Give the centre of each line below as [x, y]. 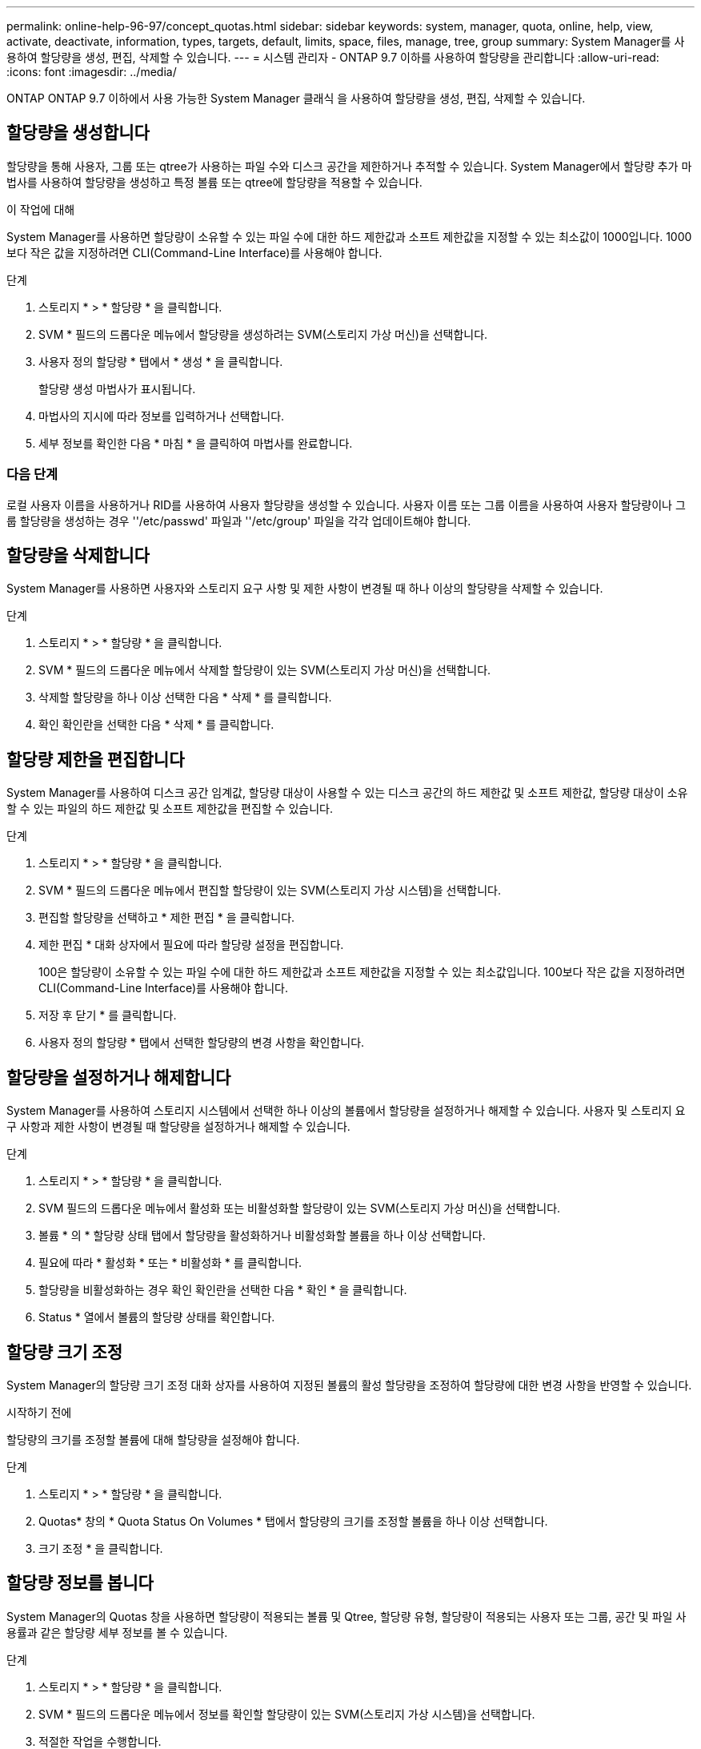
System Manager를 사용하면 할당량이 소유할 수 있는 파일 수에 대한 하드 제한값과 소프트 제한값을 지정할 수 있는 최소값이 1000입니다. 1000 [349, 236]
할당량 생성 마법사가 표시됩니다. [117, 388]
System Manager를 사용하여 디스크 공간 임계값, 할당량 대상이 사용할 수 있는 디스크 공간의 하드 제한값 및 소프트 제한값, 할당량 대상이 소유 [347, 793]
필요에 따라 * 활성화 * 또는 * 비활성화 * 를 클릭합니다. [170, 1263]
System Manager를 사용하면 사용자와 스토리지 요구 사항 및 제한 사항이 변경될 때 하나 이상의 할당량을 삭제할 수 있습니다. [305, 589]
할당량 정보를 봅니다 [80, 1583]
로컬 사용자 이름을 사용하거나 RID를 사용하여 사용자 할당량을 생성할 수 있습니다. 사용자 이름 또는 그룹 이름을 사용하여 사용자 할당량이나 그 [346, 505]
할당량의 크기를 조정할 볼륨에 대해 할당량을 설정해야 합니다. [153, 1439]
